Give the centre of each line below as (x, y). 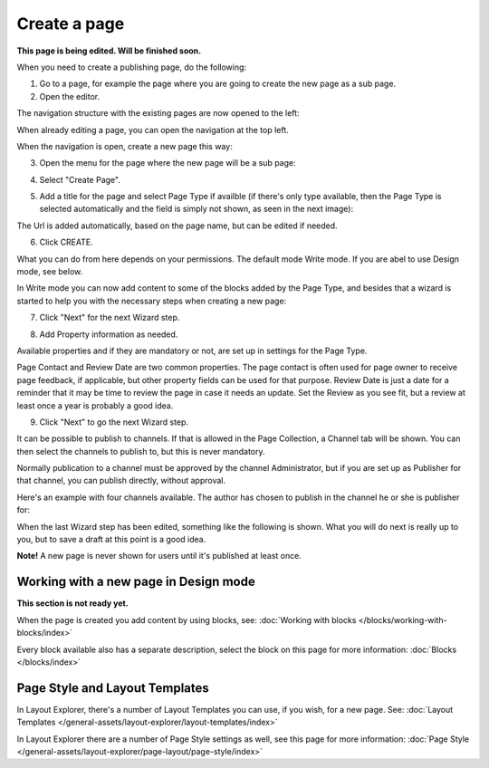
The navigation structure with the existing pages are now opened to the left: (158, 113)
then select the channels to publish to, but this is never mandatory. (141, 451)
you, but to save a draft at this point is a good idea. (111, 540)
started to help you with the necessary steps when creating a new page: (152, 301)
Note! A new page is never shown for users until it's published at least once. (159, 556)
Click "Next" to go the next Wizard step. (114, 422)
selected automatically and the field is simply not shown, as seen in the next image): (196, 209)
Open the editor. (69, 96)
